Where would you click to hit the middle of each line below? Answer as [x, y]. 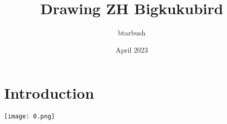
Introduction [49, 93]
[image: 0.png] [30, 117]
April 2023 [132, 49]
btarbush [132, 33]
